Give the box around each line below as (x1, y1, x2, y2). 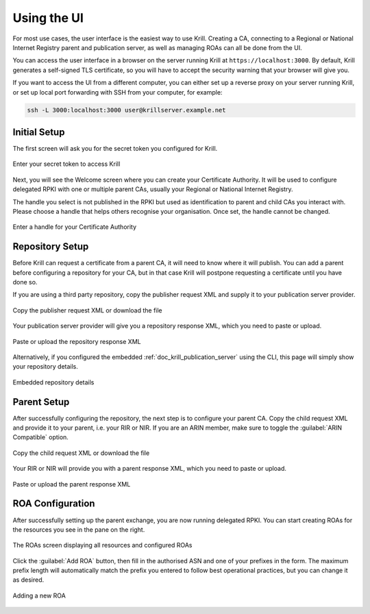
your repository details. (12, 363, 79, 371)
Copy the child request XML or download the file (12, 449, 150, 457)
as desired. (12, 576, 45, 584)
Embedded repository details (12, 378, 95, 386)
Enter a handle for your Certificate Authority (12, 223, 137, 231)
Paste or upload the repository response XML (12, 337, 141, 345)
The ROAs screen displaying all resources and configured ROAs (12, 541, 193, 550)
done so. (12, 278, 38, 286)
